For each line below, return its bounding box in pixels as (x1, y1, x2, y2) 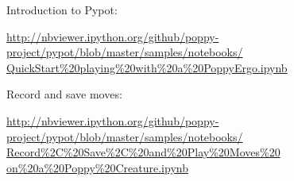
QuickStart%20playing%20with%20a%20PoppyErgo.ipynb (6, 59, 288, 75)
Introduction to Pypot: (6, 2, 118, 17)
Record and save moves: (6, 86, 122, 102)
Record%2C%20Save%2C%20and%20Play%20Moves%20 (6, 144, 280, 160)
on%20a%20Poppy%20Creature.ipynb (6, 159, 188, 175)
